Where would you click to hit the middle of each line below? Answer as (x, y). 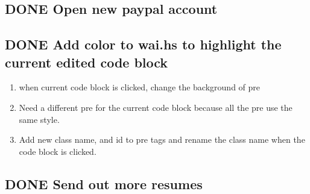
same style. (39, 119)
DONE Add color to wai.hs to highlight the (143, 44)
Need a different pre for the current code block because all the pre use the (156, 107)
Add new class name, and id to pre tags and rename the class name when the (162, 139)
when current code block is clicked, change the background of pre (140, 87)
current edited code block (87, 62)
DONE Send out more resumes (104, 183)
